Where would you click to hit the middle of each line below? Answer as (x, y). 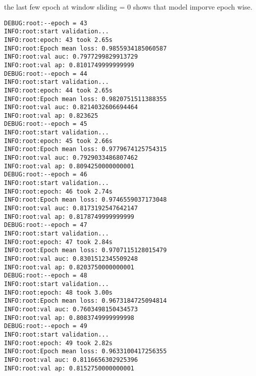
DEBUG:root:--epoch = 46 (46, 175)
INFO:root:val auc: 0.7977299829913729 (71, 57)
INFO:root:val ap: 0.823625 (51, 115)
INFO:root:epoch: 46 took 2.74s (58, 191)
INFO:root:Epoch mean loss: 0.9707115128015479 (86, 250)
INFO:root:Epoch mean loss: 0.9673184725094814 (86, 301)
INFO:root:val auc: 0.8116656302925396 (71, 360)
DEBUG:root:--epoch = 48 (46, 276)
